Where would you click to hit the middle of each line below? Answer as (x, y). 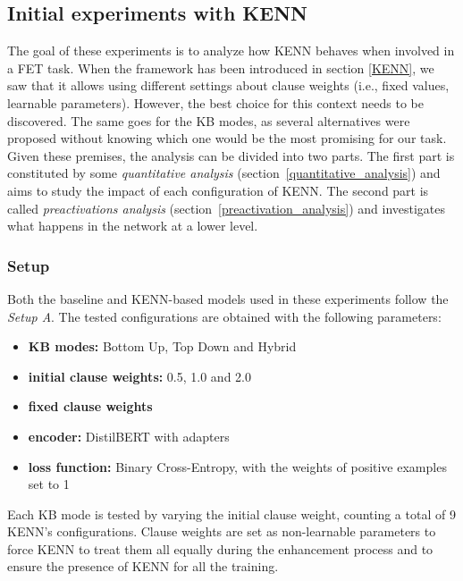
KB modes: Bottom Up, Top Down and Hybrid (162, 346)
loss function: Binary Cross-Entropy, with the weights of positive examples (237, 466)
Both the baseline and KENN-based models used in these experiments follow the (228, 298)
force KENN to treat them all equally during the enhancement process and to (220, 548)
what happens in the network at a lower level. (133, 226)
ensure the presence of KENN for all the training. (143, 566)
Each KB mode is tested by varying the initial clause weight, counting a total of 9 (231, 514)
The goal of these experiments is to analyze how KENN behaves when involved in (231, 51)
